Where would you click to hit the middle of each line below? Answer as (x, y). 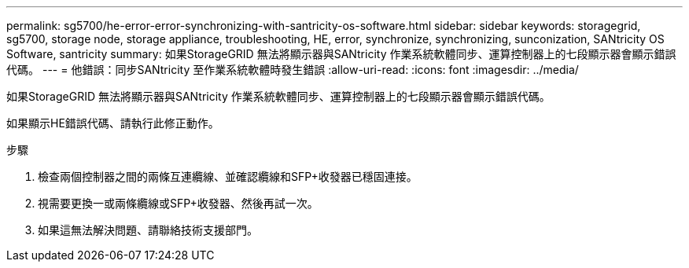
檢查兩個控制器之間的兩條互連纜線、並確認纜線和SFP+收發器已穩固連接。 (228, 176)
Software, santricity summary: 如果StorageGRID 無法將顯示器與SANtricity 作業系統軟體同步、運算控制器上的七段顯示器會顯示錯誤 (341, 54)
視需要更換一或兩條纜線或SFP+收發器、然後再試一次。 (178, 203)
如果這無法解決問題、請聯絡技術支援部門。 (148, 230)
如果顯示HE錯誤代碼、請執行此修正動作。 (113, 123)
